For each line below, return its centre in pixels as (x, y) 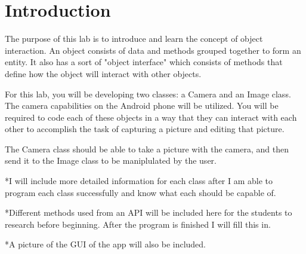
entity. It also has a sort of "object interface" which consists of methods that (144, 62)
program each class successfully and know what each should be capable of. (140, 192)
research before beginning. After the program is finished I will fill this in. (138, 224)
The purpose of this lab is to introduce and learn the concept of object (134, 39)
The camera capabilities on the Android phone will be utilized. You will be (142, 105)
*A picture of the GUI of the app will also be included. (106, 244)
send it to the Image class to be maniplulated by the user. (111, 160)
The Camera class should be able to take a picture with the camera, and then (147, 149)
